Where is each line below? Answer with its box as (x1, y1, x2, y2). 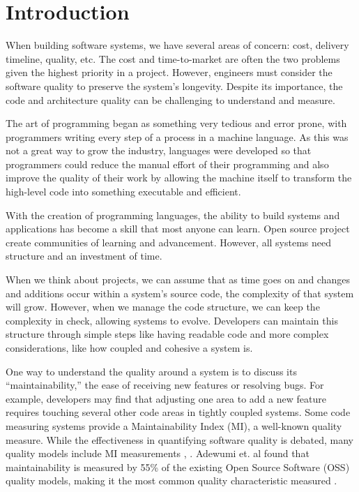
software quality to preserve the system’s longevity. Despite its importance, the (6, 78, 343, 93)
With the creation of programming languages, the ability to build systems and (6, 207, 340, 222)
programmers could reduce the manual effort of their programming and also (6, 156, 329, 171)
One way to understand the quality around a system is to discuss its (6, 364, 297, 378)
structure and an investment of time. (6, 248, 162, 263)
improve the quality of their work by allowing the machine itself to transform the (6, 170, 352, 185)
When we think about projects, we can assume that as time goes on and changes (6, 272, 350, 287)
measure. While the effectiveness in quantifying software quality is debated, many (6, 432, 353, 447)
